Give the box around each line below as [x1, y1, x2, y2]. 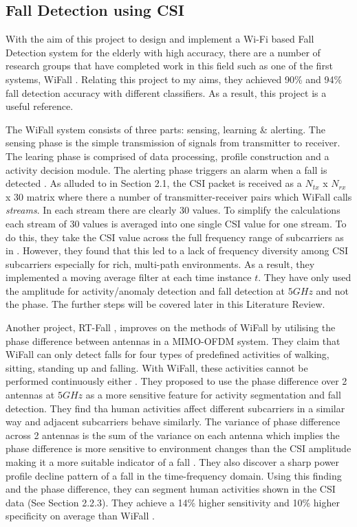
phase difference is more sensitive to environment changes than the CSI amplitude [6, 441, 351, 456]
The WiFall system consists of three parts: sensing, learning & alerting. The [6, 122, 325, 136]
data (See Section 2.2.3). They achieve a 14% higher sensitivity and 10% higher [6, 495, 340, 509]
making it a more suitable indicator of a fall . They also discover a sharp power [6, 455, 340, 469]
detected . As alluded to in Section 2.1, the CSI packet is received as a [6, 176, 302, 190]
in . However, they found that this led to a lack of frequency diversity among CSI [6, 243, 349, 258]
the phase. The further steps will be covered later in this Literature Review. [6, 297, 325, 311]
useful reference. [6, 99, 74, 113]
